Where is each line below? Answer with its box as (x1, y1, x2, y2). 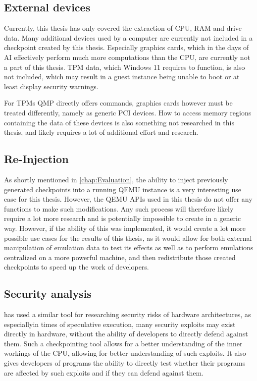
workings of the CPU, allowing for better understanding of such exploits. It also (4, 348, 246, 358)
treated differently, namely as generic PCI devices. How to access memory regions (4, 107, 252, 117)
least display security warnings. (4, 81, 99, 91)
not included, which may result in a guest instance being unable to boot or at (4, 71, 240, 82)
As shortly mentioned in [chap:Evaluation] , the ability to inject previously (4, 174, 228, 184)
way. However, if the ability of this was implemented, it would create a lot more (4, 222, 246, 233)
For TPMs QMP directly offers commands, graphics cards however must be (4, 98, 233, 108)
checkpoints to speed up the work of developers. (4, 262, 149, 272)
